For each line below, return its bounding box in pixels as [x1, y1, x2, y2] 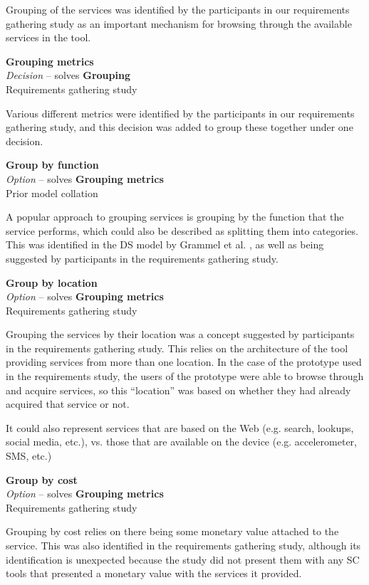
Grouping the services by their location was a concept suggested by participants [6, 327, 355, 342]
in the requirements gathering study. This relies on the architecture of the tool [6, 340, 348, 355]
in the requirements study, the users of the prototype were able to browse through [6, 369, 364, 384]
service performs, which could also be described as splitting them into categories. [6, 223, 358, 238]
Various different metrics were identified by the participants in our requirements [6, 105, 355, 120]
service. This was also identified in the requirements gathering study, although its [6, 538, 361, 552]
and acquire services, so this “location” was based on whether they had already [6, 382, 351, 397]
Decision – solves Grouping [6, 68, 130, 83]
